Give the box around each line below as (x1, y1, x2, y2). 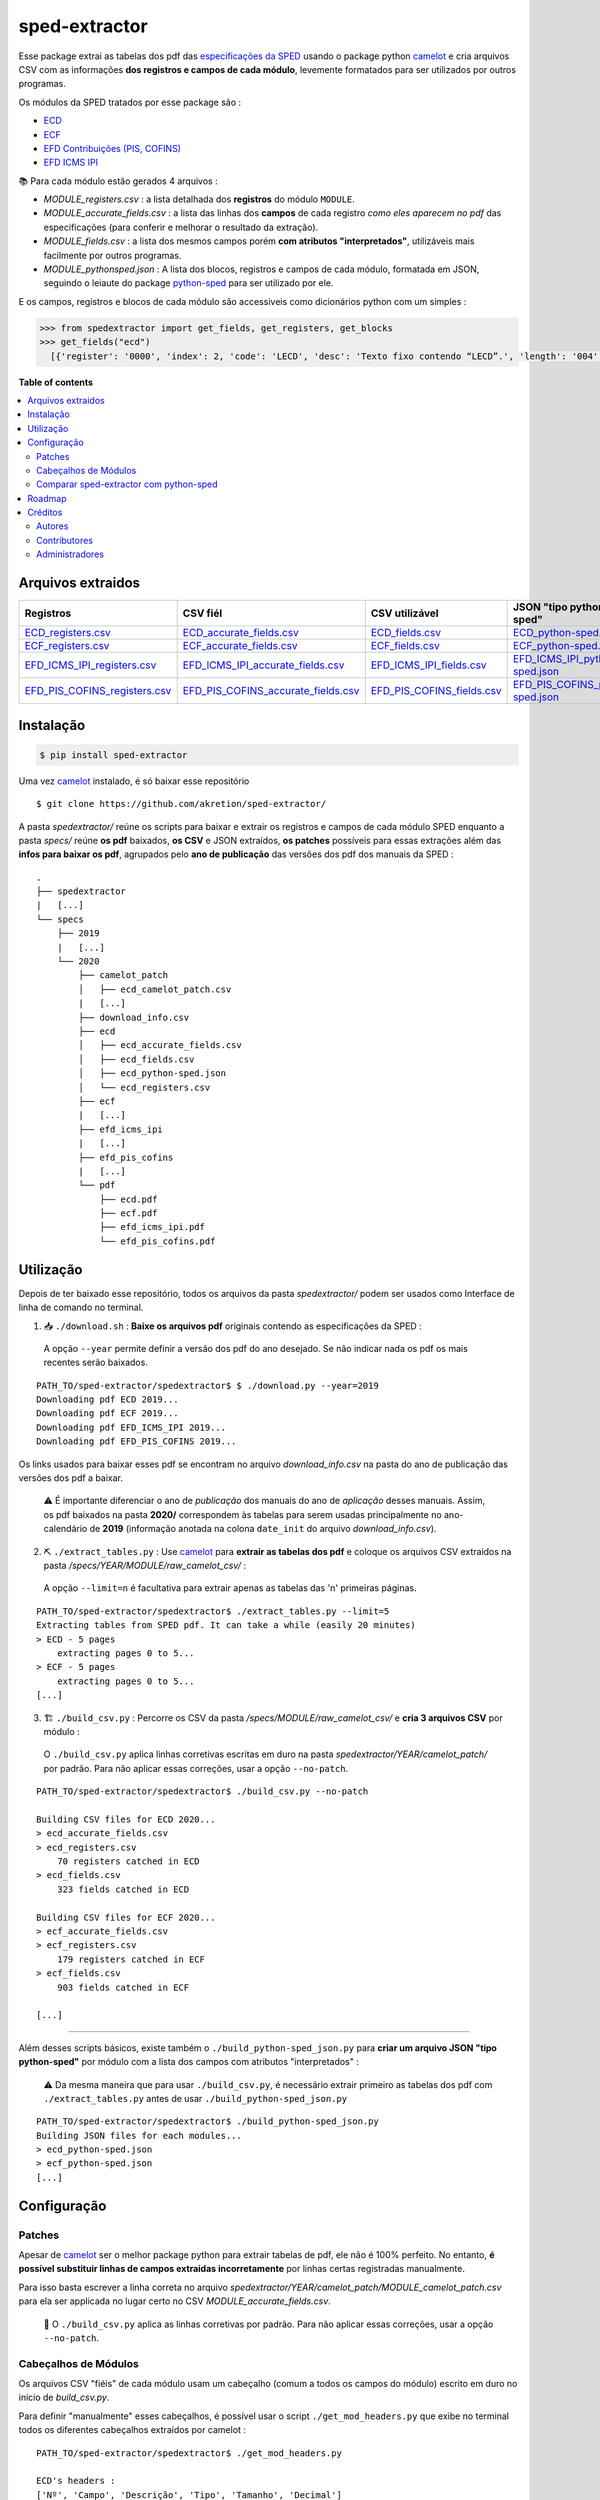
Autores (36, 520, 69, 532)
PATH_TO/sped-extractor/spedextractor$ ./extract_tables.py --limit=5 (36, 1605, 390, 1617)
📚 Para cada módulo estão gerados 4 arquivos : (18, 175, 219, 187)
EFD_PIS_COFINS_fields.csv (370, 684, 502, 698)
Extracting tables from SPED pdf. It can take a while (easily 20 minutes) (36, 1620, 416, 1631)
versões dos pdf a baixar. (18, 1472, 124, 1484)
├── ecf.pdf (99, 1208, 158, 1219)
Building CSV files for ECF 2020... (36, 1911, 216, 1923)
